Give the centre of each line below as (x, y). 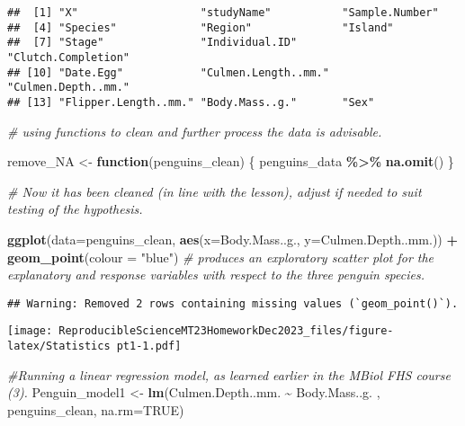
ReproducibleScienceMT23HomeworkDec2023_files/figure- (226, 331)
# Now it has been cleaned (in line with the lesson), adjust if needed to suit (215, 191)
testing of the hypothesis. (75, 209)
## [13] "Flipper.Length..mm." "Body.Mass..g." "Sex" (191, 102)
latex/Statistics (59, 346)
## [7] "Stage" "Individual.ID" (152, 43)
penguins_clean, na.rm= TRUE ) (96, 409)
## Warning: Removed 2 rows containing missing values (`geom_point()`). (233, 303)
